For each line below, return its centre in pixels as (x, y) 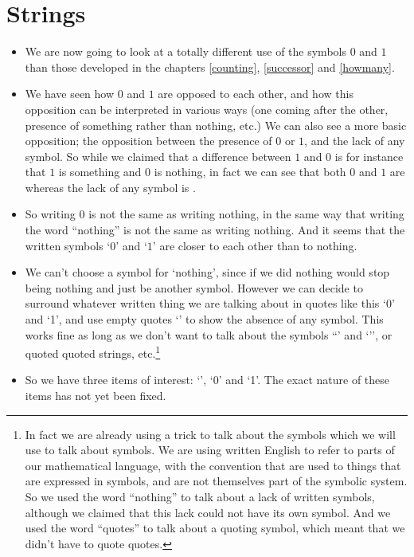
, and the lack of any (355, 141)
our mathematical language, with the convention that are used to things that (213, 465)
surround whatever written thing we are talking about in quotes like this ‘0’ (210, 303)
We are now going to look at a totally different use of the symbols (186, 51)
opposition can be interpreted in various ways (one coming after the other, (207, 109)
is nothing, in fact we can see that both (250, 172)
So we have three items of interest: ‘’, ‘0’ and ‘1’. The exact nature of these (207, 380)
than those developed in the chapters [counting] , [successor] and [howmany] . (210, 67)
